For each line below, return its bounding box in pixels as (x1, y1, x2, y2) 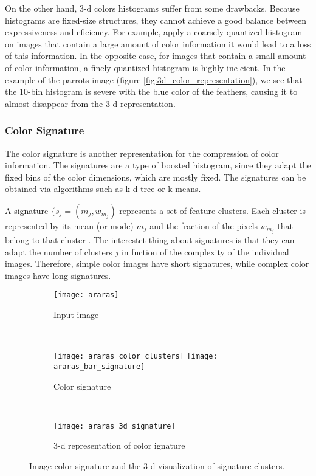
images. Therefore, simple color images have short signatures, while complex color (5, 257, 309, 270)
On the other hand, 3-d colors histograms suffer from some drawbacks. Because (5, 2, 300, 14)
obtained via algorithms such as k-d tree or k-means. (5, 182, 201, 195)
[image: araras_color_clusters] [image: (53, 352, 218, 361)
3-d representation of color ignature (53, 439, 185, 452)
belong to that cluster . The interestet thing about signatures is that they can (5, 233, 295, 246)
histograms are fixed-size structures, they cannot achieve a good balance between (5, 13, 306, 26)
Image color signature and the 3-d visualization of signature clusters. (29, 460, 285, 472)
